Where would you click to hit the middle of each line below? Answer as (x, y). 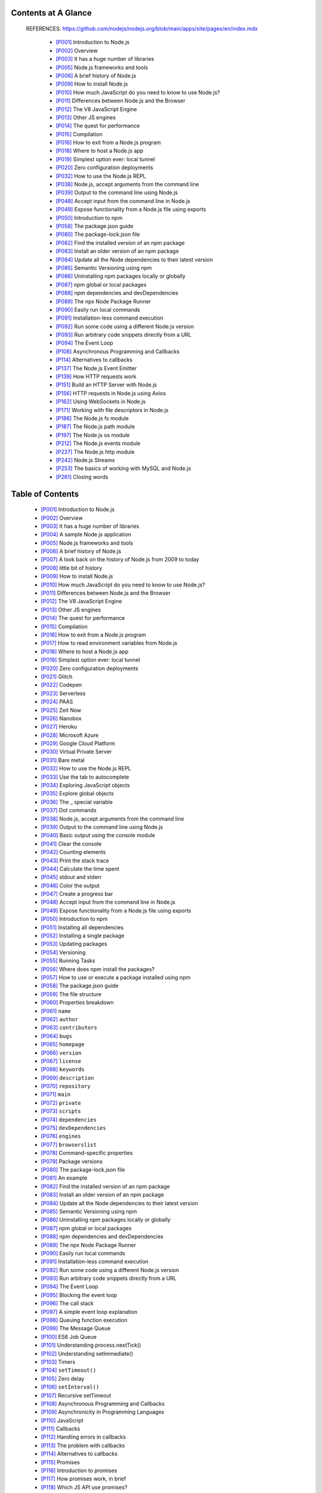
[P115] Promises (60, 1462)
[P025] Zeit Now (61, 710)
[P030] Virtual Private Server (76, 752)
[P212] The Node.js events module (98, 443)
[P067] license (61, 1061)
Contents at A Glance (51, 13)
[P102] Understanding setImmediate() (87, 1353)
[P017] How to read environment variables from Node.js (109, 643)
